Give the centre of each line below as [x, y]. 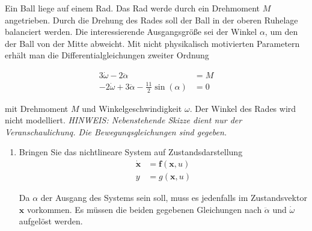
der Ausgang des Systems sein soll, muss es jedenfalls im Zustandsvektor [174, 198]
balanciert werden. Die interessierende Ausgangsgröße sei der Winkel [131, 32]
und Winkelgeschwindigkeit [132, 108]
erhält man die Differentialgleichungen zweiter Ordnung [107, 55]
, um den [281, 32]
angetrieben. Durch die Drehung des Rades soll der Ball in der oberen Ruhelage [151, 20]
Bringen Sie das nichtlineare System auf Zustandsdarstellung [131, 152]
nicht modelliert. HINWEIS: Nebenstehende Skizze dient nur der [124, 120]
